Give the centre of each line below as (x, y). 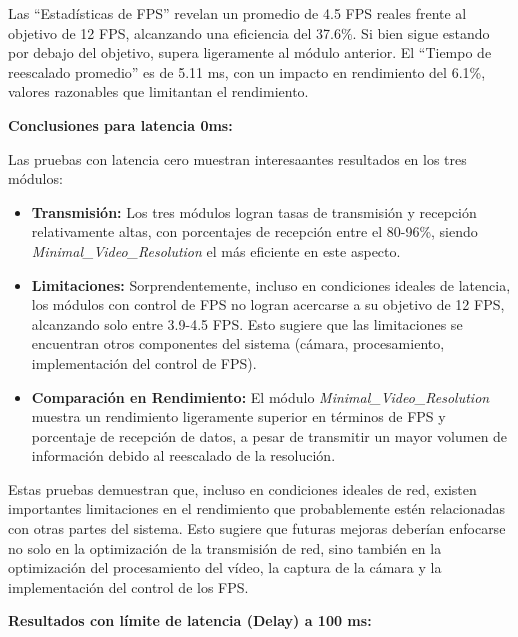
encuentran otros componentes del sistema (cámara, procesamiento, (238, 343)
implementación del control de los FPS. (128, 586)
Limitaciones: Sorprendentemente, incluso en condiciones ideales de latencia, (271, 284)
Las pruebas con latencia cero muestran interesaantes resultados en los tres (237, 158)
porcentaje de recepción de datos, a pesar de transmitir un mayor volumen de (269, 435)
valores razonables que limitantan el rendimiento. (158, 91)
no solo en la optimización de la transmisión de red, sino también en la (225, 547)
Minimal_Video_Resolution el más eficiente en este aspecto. (216, 250)
